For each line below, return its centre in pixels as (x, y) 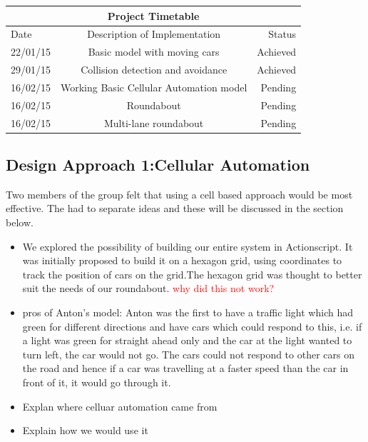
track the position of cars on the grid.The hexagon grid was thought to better (192, 274)
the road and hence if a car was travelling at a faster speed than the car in (185, 368)
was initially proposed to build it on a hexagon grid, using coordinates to (182, 260)
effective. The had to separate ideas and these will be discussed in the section (175, 208)
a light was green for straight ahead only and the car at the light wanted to (187, 340)
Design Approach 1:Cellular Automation (158, 165)
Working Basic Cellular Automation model (154, 87)
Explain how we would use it (85, 430)
